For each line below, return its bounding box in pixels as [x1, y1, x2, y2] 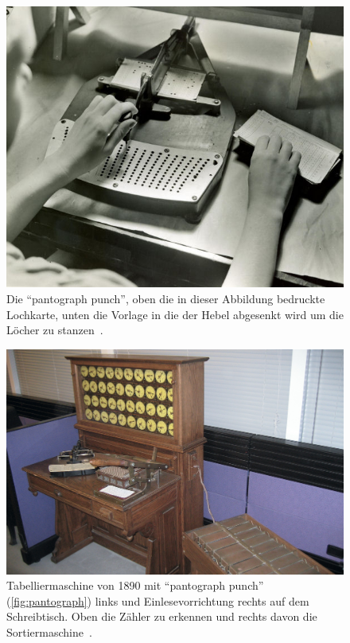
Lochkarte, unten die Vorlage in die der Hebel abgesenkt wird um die [6, 306, 344, 322]
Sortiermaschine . [6, 623, 92, 640]
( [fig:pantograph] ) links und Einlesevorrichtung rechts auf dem [6, 592, 309, 609]
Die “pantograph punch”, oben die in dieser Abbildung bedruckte [6, 290, 325, 306]
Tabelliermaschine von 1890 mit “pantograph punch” [6, 577, 264, 594]
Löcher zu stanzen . [6, 321, 103, 338]
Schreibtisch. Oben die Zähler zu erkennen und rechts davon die [6, 608, 317, 625]
